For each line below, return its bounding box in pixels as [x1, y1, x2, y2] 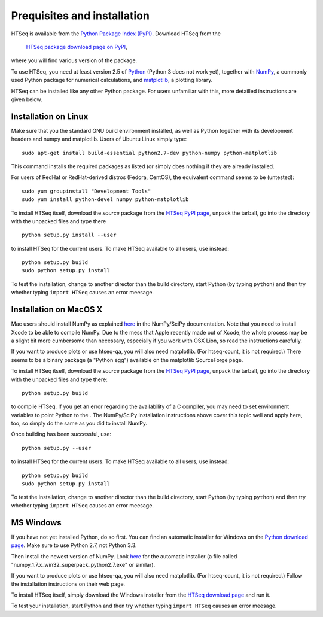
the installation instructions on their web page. [11, 580, 126, 588]
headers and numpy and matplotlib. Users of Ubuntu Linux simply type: [11, 135, 187, 143]
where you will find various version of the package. [11, 57, 138, 64]
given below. [11, 96, 42, 103]
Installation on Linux [11, 111, 89, 121]
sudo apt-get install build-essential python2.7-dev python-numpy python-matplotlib [22, 150, 278, 156]
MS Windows [11, 518, 62, 528]
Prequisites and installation [11, 9, 150, 22]
